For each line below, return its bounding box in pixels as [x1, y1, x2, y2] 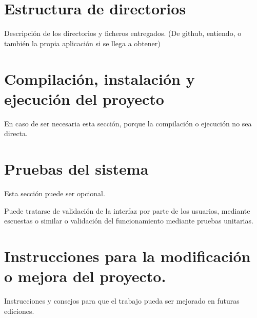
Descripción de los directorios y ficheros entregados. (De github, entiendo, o [4, 28, 242, 39]
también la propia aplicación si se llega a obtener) [4, 38, 161, 48]
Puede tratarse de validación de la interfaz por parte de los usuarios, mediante [4, 205, 250, 216]
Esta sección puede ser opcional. [4, 188, 105, 198]
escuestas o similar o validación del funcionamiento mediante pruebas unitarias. [4, 215, 253, 226]
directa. [4, 128, 28, 139]
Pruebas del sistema [4, 158, 149, 179]
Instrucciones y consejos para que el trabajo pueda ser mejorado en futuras [4, 295, 240, 306]
